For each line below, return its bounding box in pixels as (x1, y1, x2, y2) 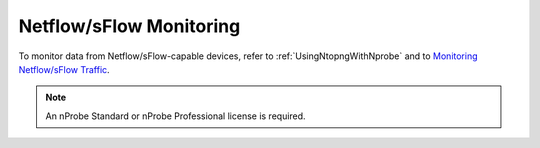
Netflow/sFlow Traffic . (18, 63, 110, 75)
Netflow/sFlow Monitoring (18, 15, 241, 37)
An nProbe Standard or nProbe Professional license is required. (45, 110, 306, 122)
